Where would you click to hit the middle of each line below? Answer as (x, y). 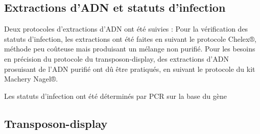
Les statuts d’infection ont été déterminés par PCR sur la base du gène (115, 96)
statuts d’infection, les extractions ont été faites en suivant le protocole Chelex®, (130, 38)
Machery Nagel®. (31, 79)
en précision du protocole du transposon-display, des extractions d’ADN (116, 58)
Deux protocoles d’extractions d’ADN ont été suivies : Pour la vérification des (126, 29)
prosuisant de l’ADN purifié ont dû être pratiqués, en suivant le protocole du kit (130, 69)
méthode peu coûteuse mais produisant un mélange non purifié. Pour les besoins (130, 49)
